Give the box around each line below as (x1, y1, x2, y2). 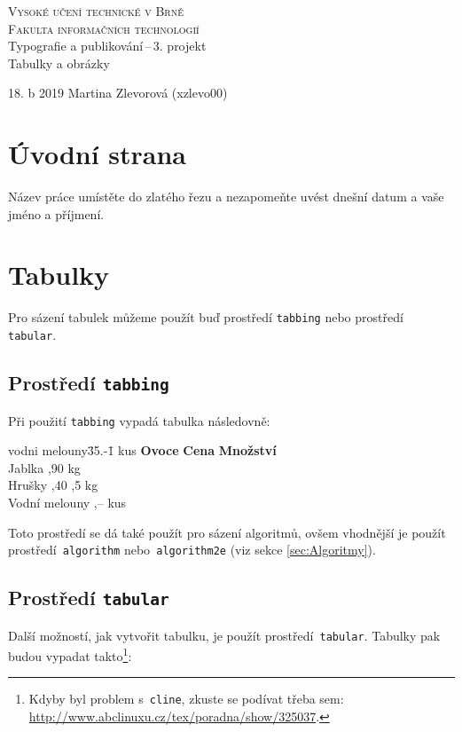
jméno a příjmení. (8, 204, 105, 223)
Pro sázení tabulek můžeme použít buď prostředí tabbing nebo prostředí (8, 308, 403, 327)
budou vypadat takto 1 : (8, 644, 132, 665)
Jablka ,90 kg (8, 458, 81, 476)
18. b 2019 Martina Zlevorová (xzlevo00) (8, 83, 228, 102)
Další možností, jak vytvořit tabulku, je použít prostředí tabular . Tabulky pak (8, 626, 441, 644)
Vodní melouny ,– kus (8, 492, 127, 511)
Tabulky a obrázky (8, 53, 110, 72)
